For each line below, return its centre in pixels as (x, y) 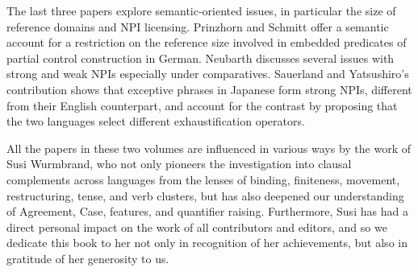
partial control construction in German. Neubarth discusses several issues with (201, 58)
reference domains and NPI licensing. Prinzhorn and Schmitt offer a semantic (198, 26)
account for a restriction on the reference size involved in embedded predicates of (207, 42)
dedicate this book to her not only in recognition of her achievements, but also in (207, 243)
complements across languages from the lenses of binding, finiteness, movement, (203, 179)
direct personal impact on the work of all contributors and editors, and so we (197, 227)
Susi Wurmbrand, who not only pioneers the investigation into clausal (179, 164)
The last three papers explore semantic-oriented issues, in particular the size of (201, 10)
